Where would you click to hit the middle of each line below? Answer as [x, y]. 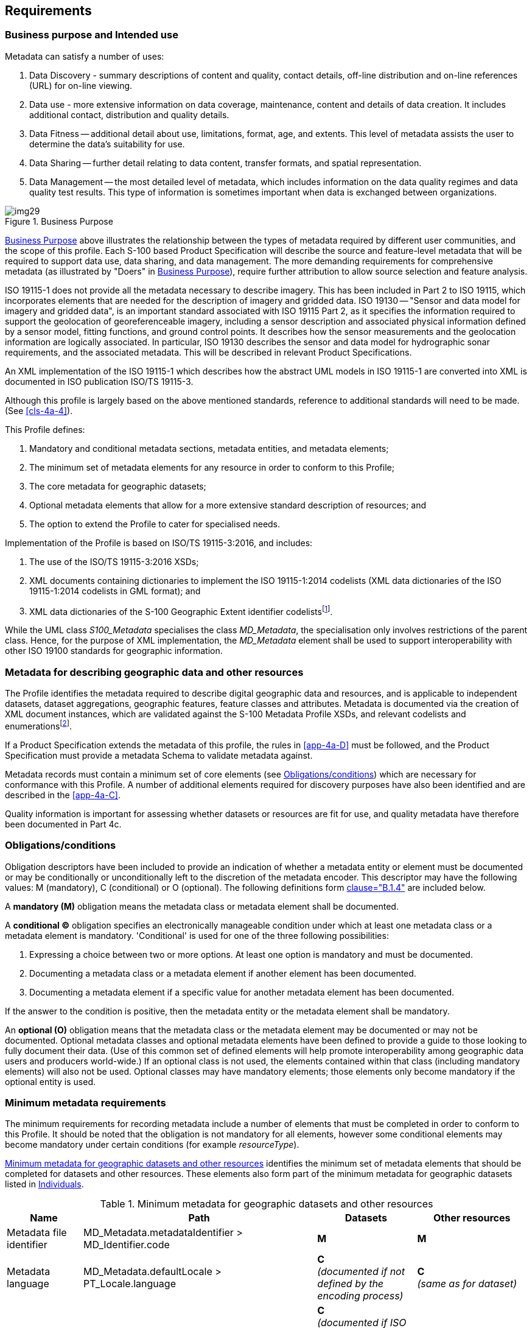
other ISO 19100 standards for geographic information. [114, 651]
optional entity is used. [51, 1081]
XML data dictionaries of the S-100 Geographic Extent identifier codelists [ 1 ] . [181, 610]
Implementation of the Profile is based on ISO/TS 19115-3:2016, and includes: [159, 543]
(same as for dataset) [467, 1284]
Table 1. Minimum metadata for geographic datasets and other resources [267, 1204]
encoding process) [360, 1296]
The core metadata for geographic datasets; [118, 486]
